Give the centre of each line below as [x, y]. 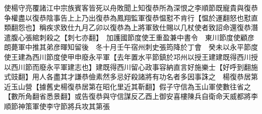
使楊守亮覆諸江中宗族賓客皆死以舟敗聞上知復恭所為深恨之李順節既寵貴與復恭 [131, 8]
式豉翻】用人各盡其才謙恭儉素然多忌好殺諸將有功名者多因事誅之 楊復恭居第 [131, 77]
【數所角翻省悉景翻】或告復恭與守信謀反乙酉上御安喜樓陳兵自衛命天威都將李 [131, 96]
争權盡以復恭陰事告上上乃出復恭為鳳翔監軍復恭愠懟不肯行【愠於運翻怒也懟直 [131, 17]
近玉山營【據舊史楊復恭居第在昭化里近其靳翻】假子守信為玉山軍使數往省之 [127, 86]
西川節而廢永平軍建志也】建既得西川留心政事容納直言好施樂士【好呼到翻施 [134, 67]
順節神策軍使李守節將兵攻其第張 [57, 106]
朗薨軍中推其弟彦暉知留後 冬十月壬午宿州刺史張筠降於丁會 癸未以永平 [124, 47]
